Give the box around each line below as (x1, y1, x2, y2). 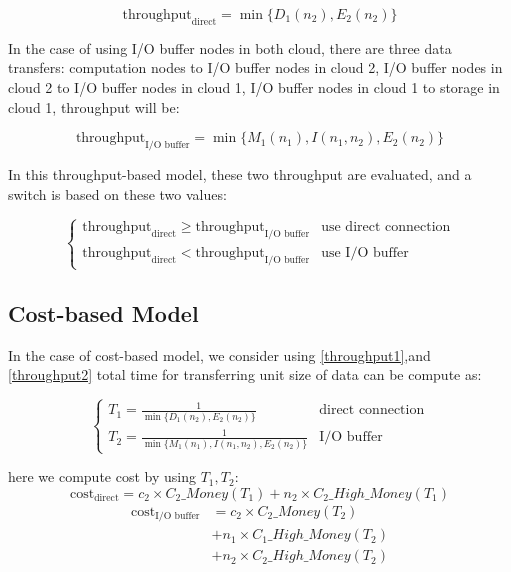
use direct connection (321, 220, 451, 235)
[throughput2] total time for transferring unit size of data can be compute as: (8, 364, 482, 385)
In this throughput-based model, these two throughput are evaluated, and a (8, 163, 472, 184)
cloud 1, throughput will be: (8, 96, 180, 117)
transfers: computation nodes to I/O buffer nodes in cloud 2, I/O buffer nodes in (8, 57, 503, 78)
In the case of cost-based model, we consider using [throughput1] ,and (8, 344, 431, 365)
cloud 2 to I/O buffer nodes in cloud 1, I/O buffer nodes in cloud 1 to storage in (8, 76, 500, 97)
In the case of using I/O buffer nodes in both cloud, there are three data (8, 37, 452, 58)
